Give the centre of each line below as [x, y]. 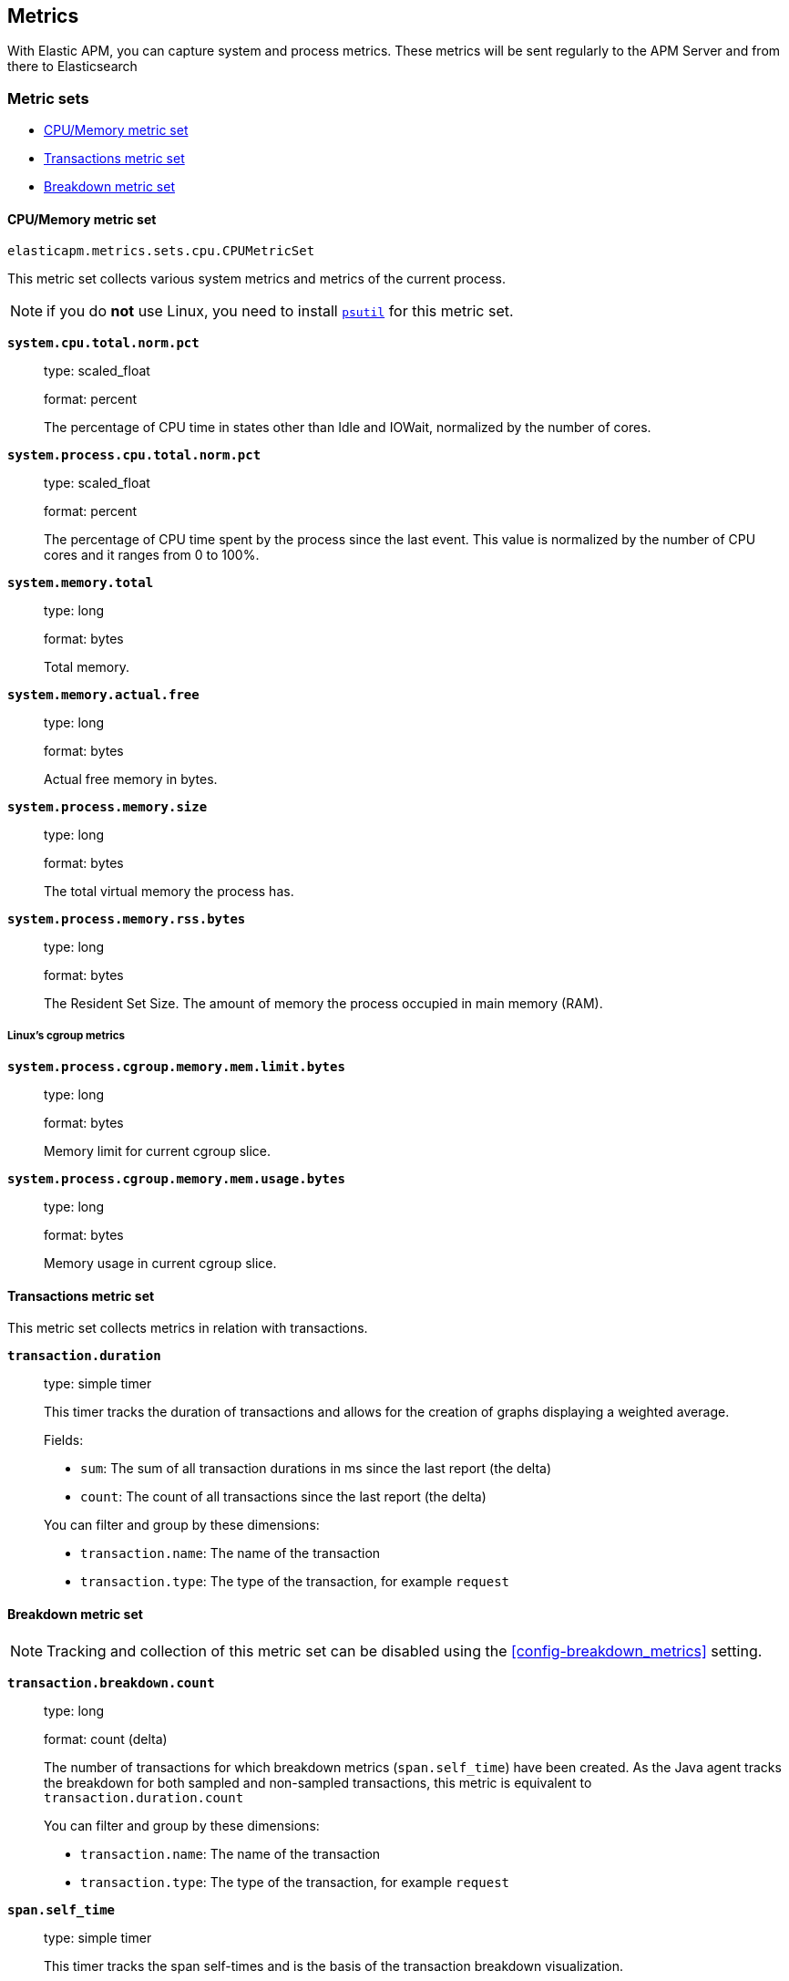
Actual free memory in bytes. [131, 779]
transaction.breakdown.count [111, 1682]
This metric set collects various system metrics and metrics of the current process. [256, 279]
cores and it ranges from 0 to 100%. [152, 555]
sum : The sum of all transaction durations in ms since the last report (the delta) [316, 1469]
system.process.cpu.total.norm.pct [134, 455]
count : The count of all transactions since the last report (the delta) [283, 1497]
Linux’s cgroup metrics [67, 1035]
